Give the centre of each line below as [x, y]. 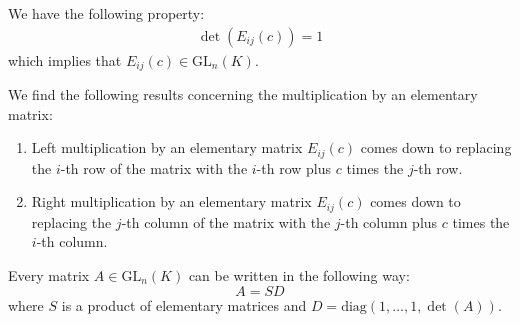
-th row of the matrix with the [154, 167]
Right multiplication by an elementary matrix [171, 201]
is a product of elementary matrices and [184, 304]
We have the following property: [106, 13]
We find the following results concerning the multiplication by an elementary [243, 94]
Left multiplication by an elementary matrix [167, 147]
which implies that [65, 59]
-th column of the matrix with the [226, 221]
